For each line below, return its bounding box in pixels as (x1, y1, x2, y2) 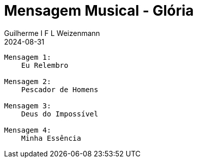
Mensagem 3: (4, 101, 51, 110)
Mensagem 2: (4, 77, 51, 86)
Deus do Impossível (21, 109, 98, 118)
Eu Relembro (21, 61, 69, 69)
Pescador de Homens (21, 85, 98, 94)
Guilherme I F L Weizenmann (4, 28, 100, 37)
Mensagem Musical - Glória (4, 2, 194, 19)
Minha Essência (21, 134, 81, 142)
